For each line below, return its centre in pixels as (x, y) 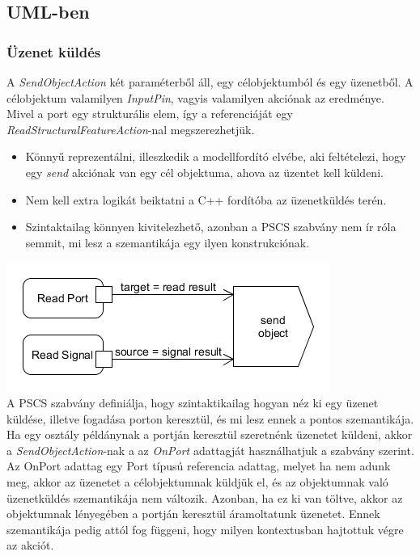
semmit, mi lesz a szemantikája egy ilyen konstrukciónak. (168, 242)
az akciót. (30, 545)
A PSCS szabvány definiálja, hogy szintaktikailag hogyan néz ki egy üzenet (193, 402)
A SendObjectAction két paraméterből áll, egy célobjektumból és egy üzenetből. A (210, 82)
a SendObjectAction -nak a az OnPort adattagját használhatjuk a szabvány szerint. (210, 450)
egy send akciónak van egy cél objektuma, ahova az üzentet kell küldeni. (204, 172)
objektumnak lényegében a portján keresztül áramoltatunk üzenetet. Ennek (193, 514)
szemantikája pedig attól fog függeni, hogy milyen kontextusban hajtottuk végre (205, 529)
